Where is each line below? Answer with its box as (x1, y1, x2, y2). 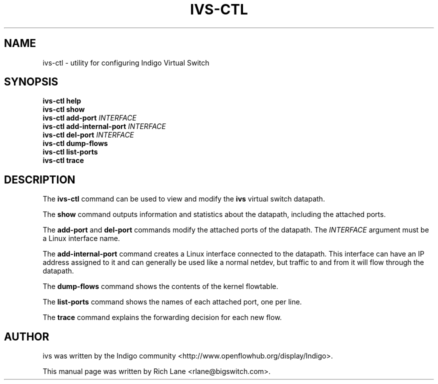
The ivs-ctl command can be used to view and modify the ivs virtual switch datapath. (42, 194, 325, 203)
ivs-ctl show (42, 105, 85, 114)
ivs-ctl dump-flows (42, 139, 108, 148)
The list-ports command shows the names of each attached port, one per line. (42, 297, 302, 306)
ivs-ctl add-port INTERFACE (42, 113, 136, 122)
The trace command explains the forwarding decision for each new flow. (42, 313, 282, 322)
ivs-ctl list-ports (42, 147, 98, 156)
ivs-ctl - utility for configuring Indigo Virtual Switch (42, 58, 209, 67)
